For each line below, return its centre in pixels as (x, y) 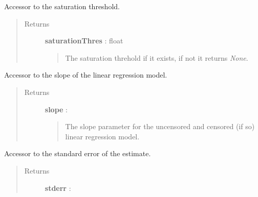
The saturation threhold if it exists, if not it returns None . (157, 57)
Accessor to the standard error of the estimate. (78, 153)
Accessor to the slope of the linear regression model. (86, 75)
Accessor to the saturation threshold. (62, 6)
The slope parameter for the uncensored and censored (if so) (160, 126)
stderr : (58, 188)
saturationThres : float (84, 41)
